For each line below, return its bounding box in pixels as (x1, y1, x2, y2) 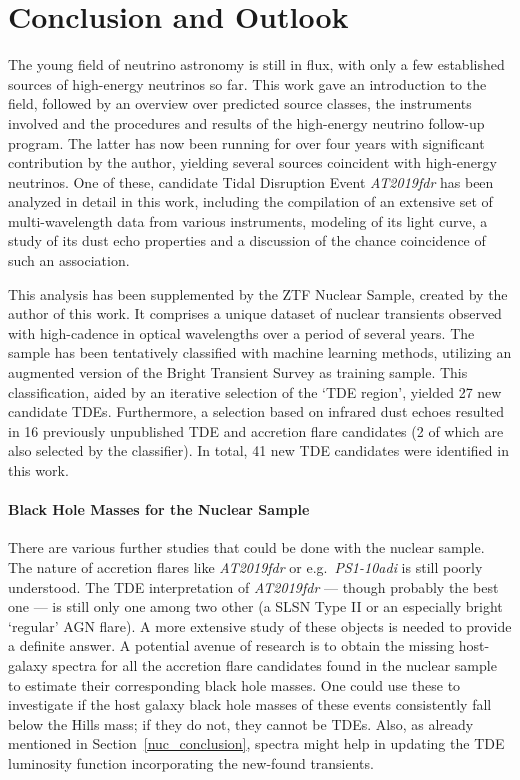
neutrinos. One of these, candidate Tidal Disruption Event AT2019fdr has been (8, 171, 494, 192)
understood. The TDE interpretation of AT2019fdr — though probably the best (8, 576, 499, 597)
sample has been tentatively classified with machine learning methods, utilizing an (8, 342, 512, 363)
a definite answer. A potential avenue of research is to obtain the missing (8, 635, 455, 656)
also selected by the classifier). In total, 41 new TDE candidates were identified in (8, 440, 509, 461)
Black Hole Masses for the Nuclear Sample (8, 499, 310, 520)
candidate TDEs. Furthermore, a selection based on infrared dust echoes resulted (8, 401, 504, 422)
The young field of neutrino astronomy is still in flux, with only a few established (8, 54, 505, 75)
